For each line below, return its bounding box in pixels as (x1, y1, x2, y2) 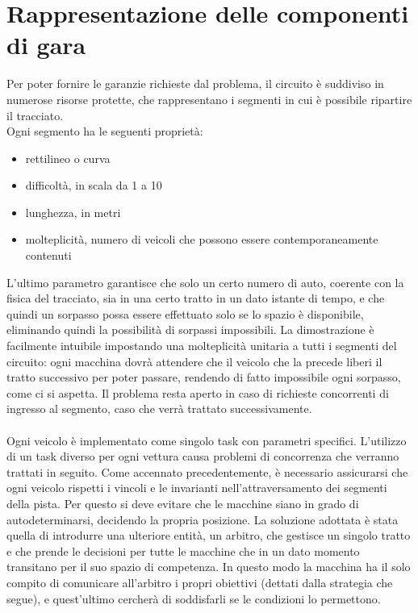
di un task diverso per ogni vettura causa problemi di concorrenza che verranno (6, 448, 399, 465)
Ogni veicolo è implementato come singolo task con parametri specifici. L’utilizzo (6, 432, 407, 448)
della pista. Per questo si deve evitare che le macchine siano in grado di (6, 494, 359, 511)
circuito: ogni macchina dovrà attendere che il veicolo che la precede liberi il (6, 352, 382, 369)
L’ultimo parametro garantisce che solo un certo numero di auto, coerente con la (6, 273, 404, 290)
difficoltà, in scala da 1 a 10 (25, 177, 162, 194)
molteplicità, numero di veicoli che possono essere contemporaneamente (25, 231, 378, 248)
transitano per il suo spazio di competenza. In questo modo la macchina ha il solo (6, 558, 411, 575)
